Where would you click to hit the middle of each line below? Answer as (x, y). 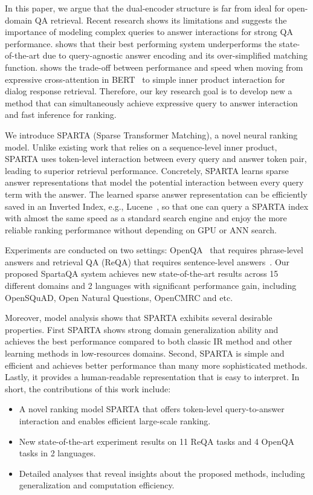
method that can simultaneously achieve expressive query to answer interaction (151, 102)
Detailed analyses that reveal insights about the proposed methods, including (162, 473)
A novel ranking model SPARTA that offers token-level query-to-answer (152, 409)
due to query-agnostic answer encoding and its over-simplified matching (175, 55)
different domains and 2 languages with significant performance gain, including (151, 286)
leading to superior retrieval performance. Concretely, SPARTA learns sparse (147, 170)
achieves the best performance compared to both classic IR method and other (149, 341)
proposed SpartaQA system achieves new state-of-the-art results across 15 (142, 273)
